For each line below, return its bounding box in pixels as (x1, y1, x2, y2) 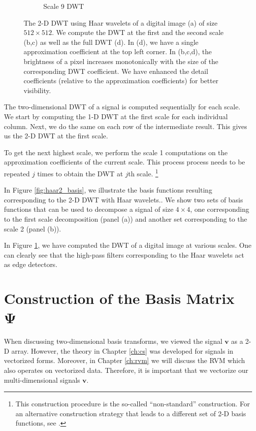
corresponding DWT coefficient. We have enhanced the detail (24, 66, 208, 76)
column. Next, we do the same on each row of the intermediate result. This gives (4, 121, 247, 131)
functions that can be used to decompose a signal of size (4, 204, 174, 214)
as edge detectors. (4, 259, 58, 269)
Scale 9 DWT (43, 1, 84, 11)
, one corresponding (190, 204, 249, 214)
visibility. (24, 85, 51, 95)
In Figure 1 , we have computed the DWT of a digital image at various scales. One (4, 240, 252, 250)
